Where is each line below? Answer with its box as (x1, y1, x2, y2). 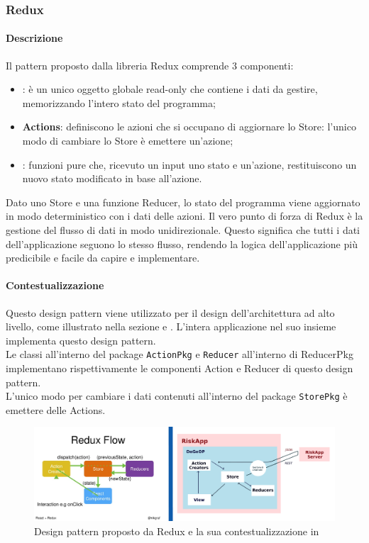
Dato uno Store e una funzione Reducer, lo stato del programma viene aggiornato (6, 194, 360, 209)
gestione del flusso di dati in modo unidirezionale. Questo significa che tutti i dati (6, 222, 360, 237)
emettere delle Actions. (6, 402, 106, 417)
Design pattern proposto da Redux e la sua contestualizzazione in (34, 524, 319, 539)
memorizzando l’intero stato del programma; (22, 95, 216, 110)
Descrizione (6, 30, 63, 45)
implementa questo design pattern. (6, 332, 156, 347)
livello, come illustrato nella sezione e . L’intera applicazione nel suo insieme (6, 319, 336, 334)
